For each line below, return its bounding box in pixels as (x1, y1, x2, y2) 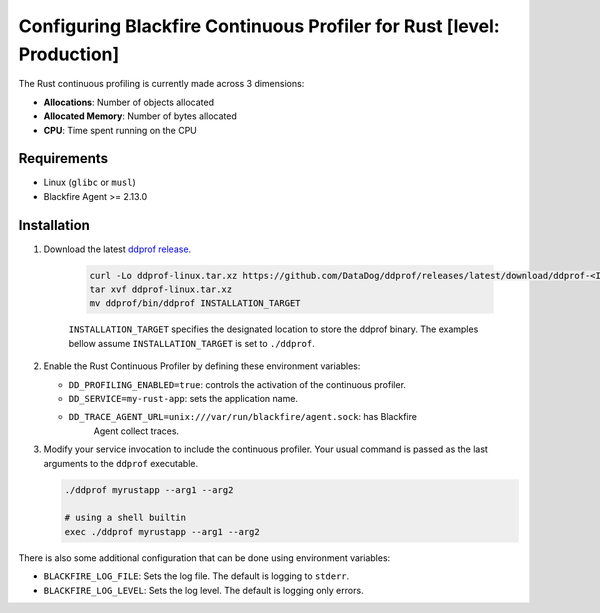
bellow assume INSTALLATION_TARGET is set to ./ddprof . (68, 337, 315, 349)
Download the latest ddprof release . (43, 243, 192, 255)
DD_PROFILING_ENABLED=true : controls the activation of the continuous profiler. (68, 378, 407, 390)
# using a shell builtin (64, 512, 187, 524)
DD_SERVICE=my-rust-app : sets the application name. (68, 393, 299, 405)
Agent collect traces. (93, 425, 180, 437)
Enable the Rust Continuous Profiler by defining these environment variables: (43, 360, 361, 372)
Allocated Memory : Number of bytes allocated (43, 110, 237, 122)
